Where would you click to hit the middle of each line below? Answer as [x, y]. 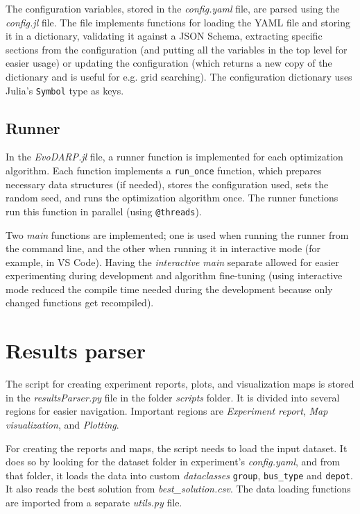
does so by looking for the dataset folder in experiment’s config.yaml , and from [173, 462]
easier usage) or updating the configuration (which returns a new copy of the [169, 63]
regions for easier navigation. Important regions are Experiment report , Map [167, 411]
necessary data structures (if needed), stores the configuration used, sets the [167, 184]
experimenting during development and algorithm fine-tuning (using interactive [174, 275]
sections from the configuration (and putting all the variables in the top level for [177, 49]
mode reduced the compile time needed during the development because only [169, 289]
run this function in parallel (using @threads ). [104, 211]
